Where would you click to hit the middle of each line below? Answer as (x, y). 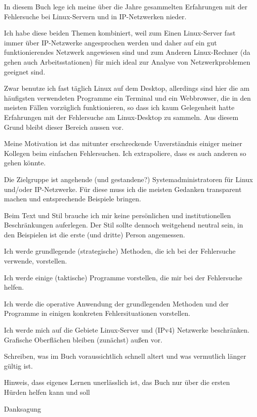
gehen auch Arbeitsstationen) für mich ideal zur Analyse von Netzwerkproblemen (127, 61)
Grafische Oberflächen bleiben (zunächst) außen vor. (83, 339)
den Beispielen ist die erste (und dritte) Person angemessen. (95, 234)
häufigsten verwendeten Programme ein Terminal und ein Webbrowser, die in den (128, 97)
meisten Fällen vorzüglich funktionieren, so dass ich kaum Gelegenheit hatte (119, 107)
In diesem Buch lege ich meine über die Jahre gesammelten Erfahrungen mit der (126, 6)
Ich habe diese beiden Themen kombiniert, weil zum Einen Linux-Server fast (120, 33)
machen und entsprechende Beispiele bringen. (73, 199)
